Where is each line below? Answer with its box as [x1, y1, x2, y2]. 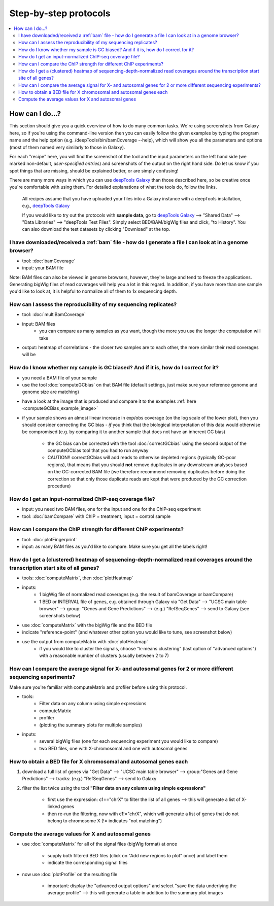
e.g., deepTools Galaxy [22, 203, 70, 209]
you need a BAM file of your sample [22, 374, 97, 380]
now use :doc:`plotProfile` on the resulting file [22, 871, 118, 877]
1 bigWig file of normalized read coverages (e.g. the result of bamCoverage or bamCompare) [39, 591, 233, 598]
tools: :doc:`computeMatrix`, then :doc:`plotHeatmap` [22, 575, 133, 581]
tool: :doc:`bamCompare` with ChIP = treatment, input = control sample [22, 513, 171, 519]
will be [22, 352, 36, 358]
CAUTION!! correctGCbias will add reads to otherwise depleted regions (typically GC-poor [47, 455, 236, 461]
